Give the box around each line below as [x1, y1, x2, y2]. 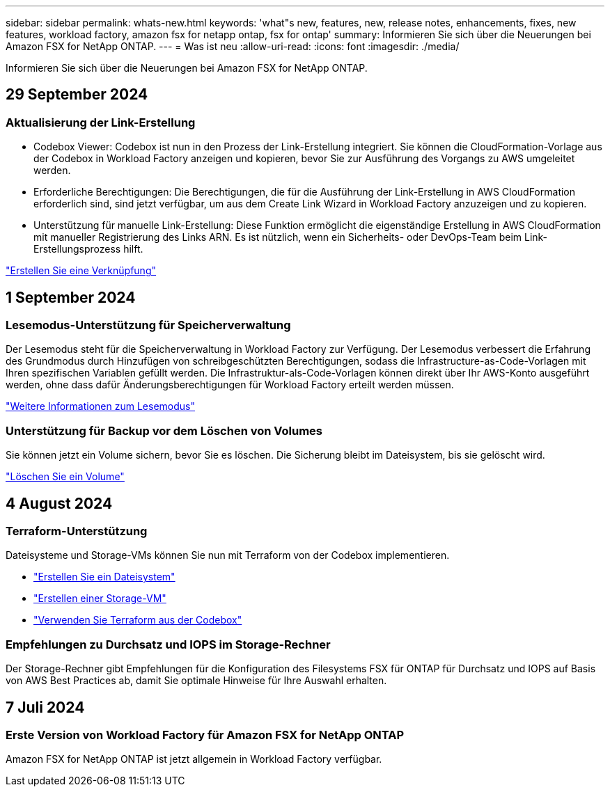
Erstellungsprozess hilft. [33, 243, 143, 255]
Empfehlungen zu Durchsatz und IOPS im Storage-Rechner [6, 637, 331, 651]
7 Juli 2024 [6, 698, 85, 716]
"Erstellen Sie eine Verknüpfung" [6, 264, 156, 277]
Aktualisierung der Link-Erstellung [6, 115, 196, 129]
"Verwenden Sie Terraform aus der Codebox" [33, 614, 242, 626]
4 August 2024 [6, 494, 113, 512]
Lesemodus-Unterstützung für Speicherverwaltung [6, 318, 291, 333]
